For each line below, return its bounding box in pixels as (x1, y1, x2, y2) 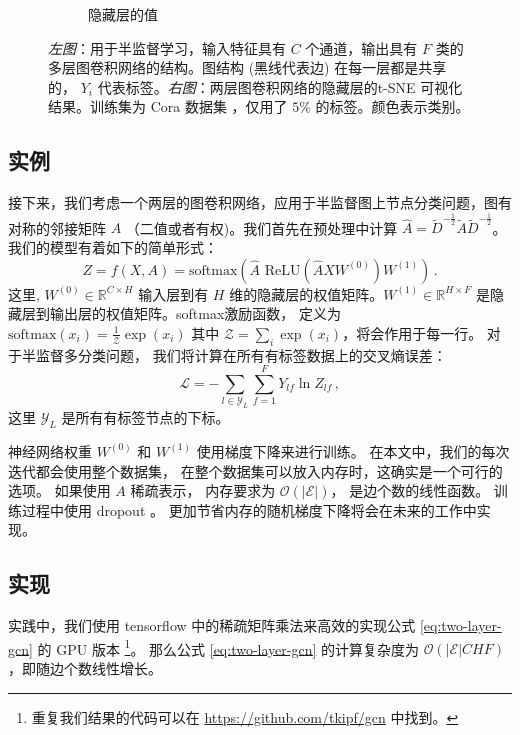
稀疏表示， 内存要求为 (130, 480, 276, 501)
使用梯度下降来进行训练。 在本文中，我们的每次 (196, 440, 510, 461)
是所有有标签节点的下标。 (61, 407, 230, 428)
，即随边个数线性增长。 (8, 658, 162, 678)
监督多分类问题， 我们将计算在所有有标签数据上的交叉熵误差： (35, 344, 447, 365)
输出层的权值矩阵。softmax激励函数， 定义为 (49, 303, 341, 324)
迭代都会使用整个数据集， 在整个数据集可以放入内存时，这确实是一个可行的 (8, 460, 503, 481)
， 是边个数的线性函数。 (330, 480, 490, 501)
